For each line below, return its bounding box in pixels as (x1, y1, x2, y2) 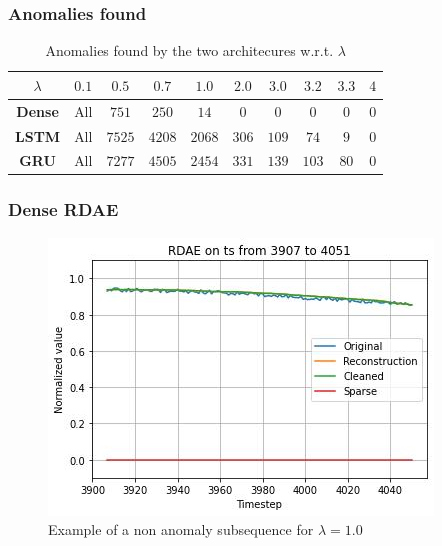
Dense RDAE (8, 197, 119, 222)
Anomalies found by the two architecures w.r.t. (45, 40, 334, 61)
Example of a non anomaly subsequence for (48, 519, 314, 540)
